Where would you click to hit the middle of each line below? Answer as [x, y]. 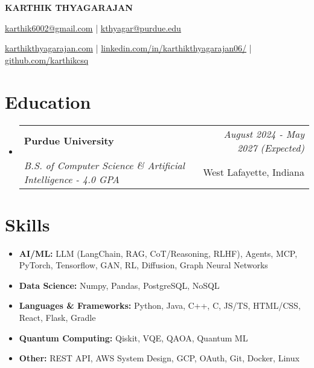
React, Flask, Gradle [57, 317]
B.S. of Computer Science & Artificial [104, 165]
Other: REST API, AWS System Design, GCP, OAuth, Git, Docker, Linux [159, 358]
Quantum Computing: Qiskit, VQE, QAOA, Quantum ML [133, 337]
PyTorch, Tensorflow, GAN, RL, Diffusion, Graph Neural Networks [143, 265]
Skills [27, 224]
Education [48, 101]
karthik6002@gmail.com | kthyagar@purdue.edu [93, 27]
